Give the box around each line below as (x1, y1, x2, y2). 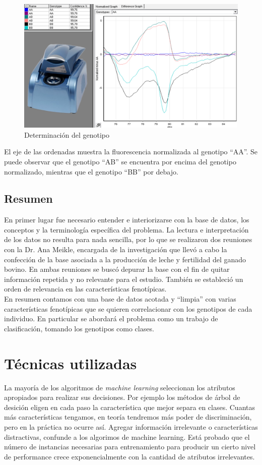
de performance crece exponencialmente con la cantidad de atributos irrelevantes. (4, 451, 255, 461)
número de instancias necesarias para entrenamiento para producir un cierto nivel (4, 441, 256, 452)
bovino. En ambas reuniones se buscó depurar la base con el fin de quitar (4, 264, 230, 274)
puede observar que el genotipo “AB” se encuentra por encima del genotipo (4, 156, 236, 166)
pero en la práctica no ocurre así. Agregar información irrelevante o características (4, 421, 258, 432)
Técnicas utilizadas (4, 353, 137, 373)
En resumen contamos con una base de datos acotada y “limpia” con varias (4, 294, 236, 304)
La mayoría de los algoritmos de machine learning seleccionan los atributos (4, 382, 235, 392)
